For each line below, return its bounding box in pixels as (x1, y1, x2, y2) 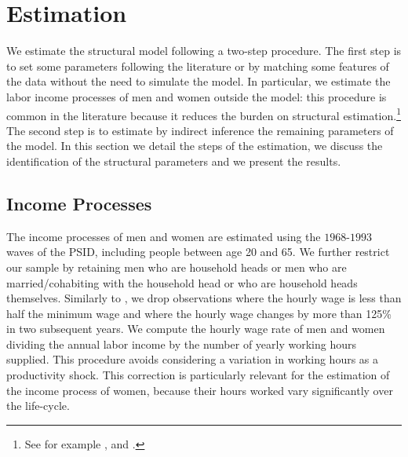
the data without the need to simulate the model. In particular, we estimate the (6, 73, 391, 90)
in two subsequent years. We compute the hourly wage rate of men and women (6, 320, 385, 337)
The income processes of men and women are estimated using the (6, 228, 321, 244)
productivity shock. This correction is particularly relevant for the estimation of (6, 367, 390, 383)
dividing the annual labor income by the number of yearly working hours (6, 335, 356, 352)
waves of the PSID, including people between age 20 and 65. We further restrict (6, 243, 390, 260)
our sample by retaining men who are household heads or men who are (6, 258, 347, 275)
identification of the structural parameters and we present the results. (6, 152, 341, 169)
